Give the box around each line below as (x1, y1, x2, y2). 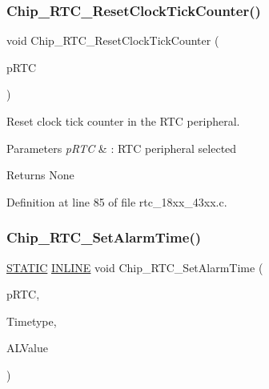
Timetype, (6, 312, 57, 329)
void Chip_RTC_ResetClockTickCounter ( (6, 32, 219, 49)
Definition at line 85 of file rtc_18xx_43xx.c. (6, 193, 227, 210)
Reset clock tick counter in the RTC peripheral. (6, 113, 240, 129)
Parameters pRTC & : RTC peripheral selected (6, 139, 237, 156)
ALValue (6, 339, 48, 356)
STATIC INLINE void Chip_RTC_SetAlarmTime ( (6, 259, 263, 275)
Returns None (6, 166, 74, 183)
